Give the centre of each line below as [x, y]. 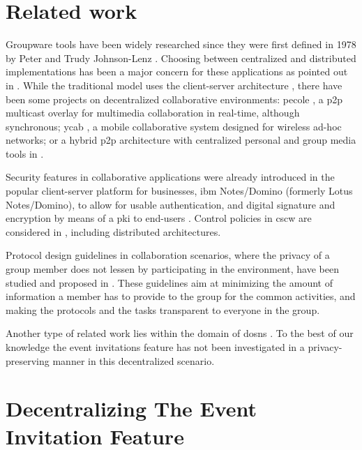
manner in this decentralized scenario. [134, 360]
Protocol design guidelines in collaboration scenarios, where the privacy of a [168, 255]
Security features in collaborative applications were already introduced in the [170, 177]
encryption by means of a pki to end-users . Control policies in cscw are [159, 218]
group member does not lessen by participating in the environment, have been [172, 269]
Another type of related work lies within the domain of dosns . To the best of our [180, 333]
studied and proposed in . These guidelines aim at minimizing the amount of [169, 282]
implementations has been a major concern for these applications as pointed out [177, 72]
